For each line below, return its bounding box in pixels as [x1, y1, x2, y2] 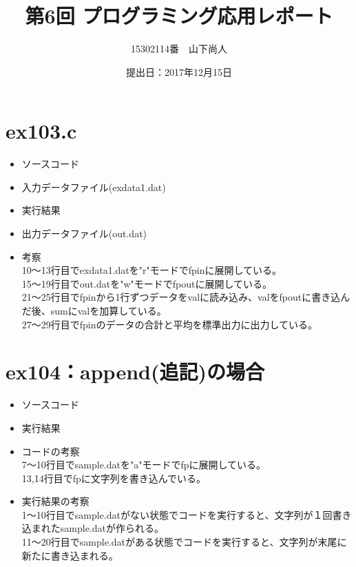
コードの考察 [21, 444, 80, 458]
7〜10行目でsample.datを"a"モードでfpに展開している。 [21, 457, 266, 472]
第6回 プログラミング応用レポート [25, 1, 333, 30]
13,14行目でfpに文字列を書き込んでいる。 [21, 470, 207, 485]
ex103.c [6, 117, 77, 145]
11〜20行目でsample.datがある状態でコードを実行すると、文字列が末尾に [21, 535, 347, 549]
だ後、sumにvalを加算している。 [21, 304, 167, 317]
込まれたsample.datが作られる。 [21, 521, 164, 535]
